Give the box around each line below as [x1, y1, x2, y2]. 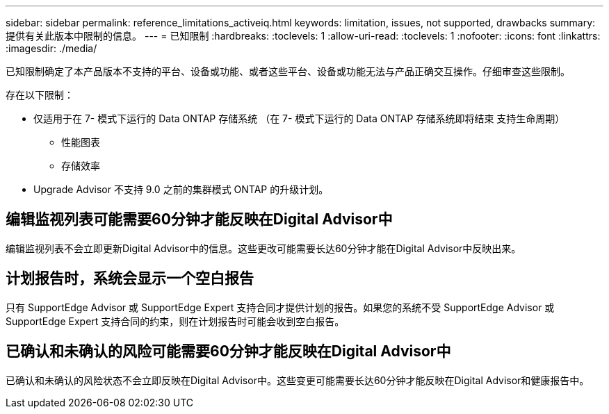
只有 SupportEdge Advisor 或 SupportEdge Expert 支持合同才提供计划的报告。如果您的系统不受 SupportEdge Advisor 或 [6, 301, 555, 313]
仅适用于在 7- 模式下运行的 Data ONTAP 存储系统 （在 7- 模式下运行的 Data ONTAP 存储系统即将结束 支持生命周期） [33, 113, 565, 124]
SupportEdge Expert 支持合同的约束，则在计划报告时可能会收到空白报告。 [6, 315, 345, 327]
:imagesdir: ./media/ [6, 42, 97, 54]
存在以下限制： [6, 89, 74, 101]
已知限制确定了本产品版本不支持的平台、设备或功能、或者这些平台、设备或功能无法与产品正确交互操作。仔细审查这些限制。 [6, 65, 570, 77]
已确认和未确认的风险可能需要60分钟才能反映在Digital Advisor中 [6, 342, 451, 361]
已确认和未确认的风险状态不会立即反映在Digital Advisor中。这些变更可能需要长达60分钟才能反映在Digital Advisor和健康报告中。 [6, 374, 590, 386]
